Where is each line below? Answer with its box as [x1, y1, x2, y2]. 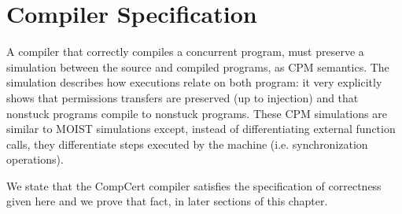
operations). [6, 151, 64, 168]
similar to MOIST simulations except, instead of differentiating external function [6, 120, 396, 137]
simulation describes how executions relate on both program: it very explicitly [6, 74, 382, 90]
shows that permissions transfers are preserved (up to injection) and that [6, 89, 359, 105]
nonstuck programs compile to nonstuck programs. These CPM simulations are [6, 105, 387, 121]
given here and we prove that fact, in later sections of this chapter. [6, 193, 328, 209]
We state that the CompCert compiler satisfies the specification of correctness [6, 177, 382, 194]
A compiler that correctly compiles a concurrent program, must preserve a [6, 43, 364, 60]
